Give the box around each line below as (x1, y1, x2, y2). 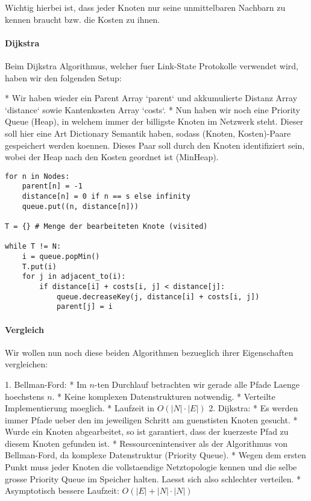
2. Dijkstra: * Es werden (209, 402, 298, 414)
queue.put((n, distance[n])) (22, 202, 139, 211)
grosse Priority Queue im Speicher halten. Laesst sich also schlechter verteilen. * (5, 472, 301, 485)
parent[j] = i (56, 302, 113, 311)
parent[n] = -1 (22, 182, 83, 191)
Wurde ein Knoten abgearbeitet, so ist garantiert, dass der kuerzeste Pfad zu (5, 425, 289, 438)
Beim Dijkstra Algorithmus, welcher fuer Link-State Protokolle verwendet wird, (5, 59, 298, 72)
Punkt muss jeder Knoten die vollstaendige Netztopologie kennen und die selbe (5, 461, 297, 473)
